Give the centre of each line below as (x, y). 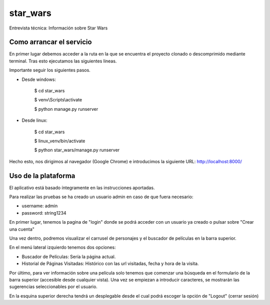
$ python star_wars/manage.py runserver (77, 150)
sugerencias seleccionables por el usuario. (53, 287)
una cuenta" (22, 229)
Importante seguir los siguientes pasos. (50, 70)
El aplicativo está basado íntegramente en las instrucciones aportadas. (82, 188)
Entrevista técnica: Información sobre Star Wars (58, 28)
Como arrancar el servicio (50, 42)
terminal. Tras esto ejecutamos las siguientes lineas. (63, 61)
